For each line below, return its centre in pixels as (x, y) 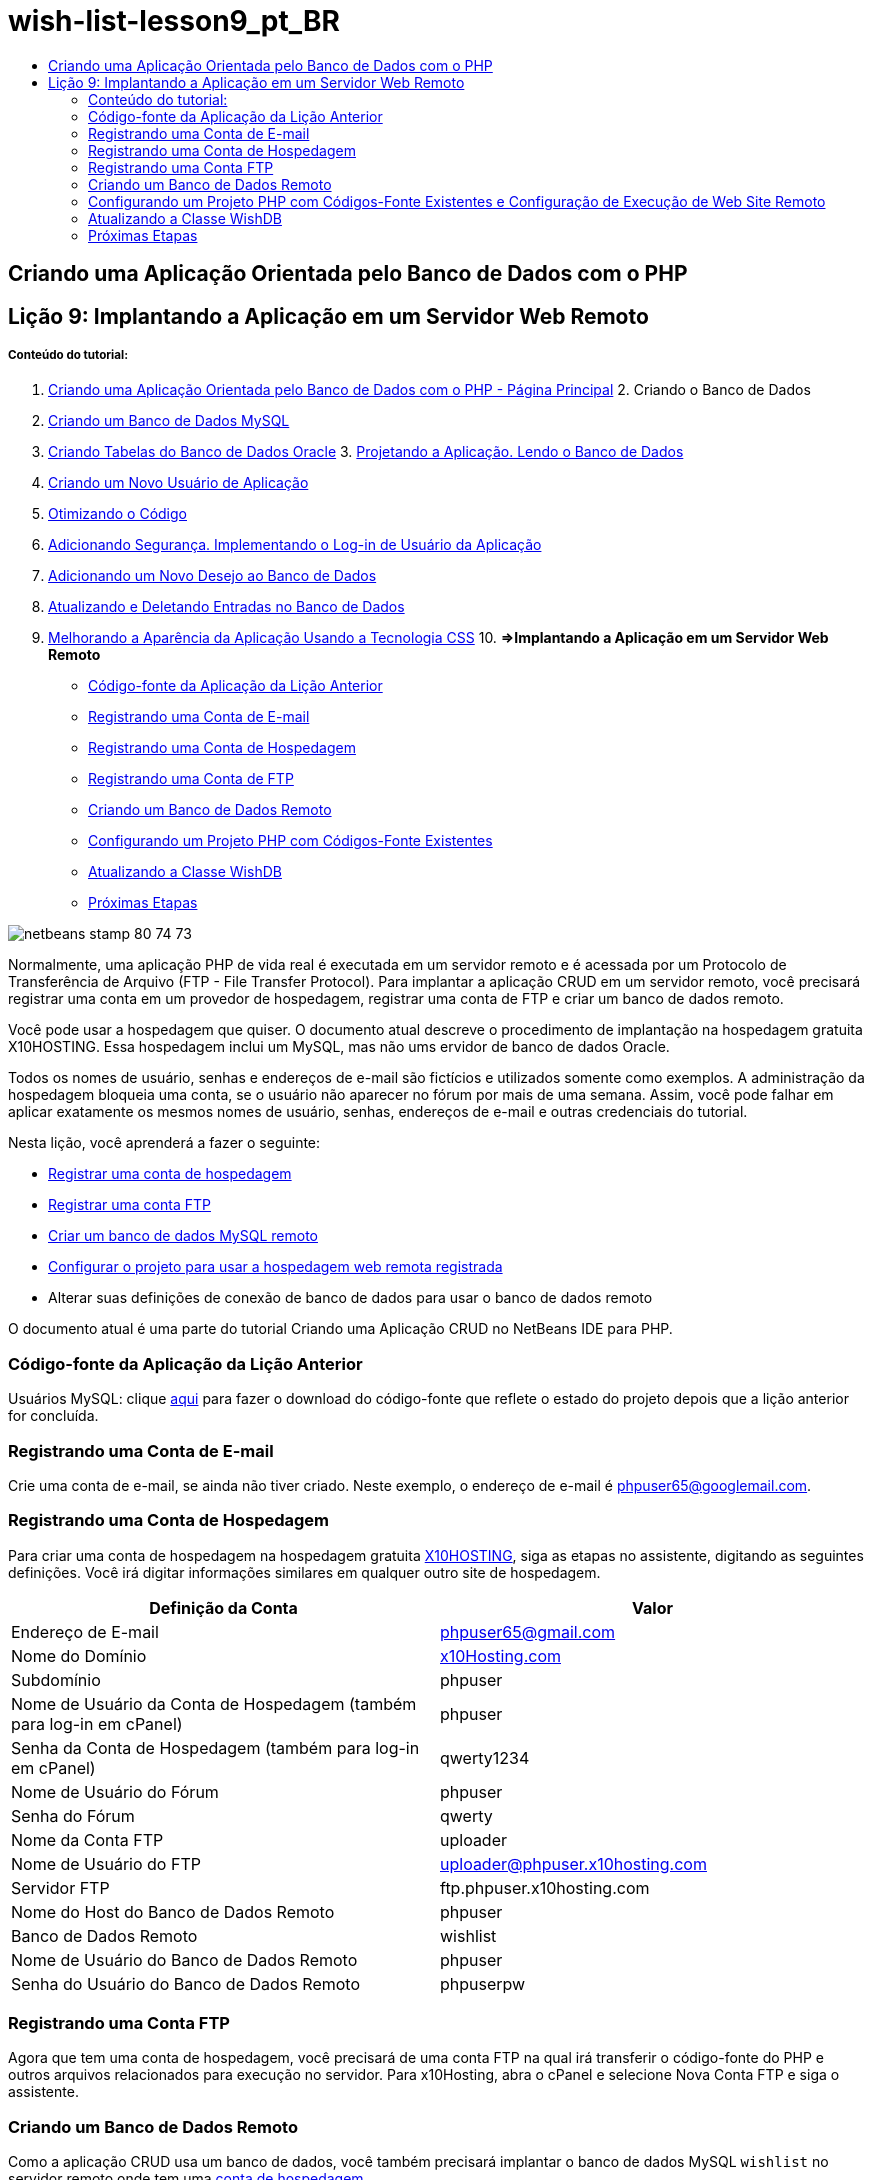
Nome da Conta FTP (87, 1839)
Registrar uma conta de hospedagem (170, 1174)
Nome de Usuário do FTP (106, 1863)
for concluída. (53, 1416)
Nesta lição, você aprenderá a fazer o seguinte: (164, 1143)
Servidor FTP (60, 1887)
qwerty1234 (485, 1757)
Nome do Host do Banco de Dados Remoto (173, 1911)
